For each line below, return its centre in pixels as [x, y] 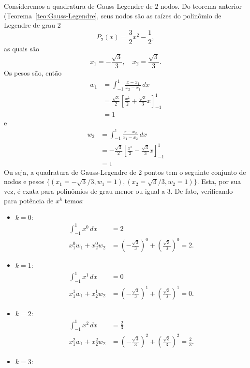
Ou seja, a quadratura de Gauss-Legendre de [70, 172]
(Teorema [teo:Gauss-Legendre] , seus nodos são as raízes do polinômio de [113, 15]
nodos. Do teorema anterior [201, 6]
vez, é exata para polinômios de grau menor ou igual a [85, 191]
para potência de [29, 201]
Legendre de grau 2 [32, 25]
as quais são [22, 48]
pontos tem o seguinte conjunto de [195, 172]
